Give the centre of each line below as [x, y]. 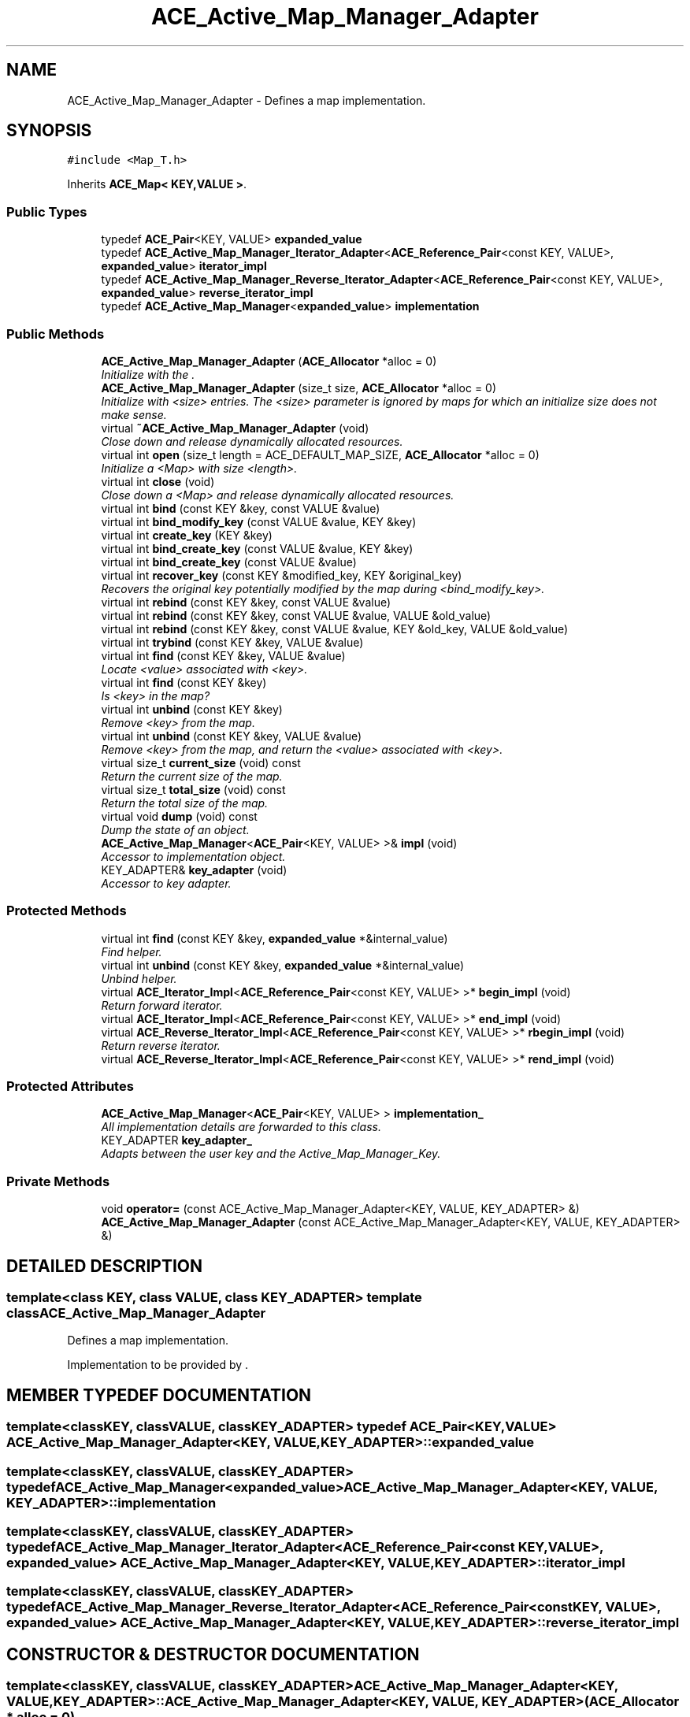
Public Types [47, 211]
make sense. [134, 414]
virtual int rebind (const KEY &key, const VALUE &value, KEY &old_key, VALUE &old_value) [335, 629]
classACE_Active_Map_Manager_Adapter [136, 1313]
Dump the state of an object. [175, 829]
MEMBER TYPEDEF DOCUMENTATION [159, 1395]
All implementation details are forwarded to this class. [241, 1127]
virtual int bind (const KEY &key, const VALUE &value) [241, 508]
